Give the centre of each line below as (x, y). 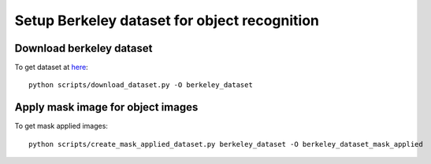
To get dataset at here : (51, 67)
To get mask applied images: (61, 126)
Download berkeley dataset (84, 48)
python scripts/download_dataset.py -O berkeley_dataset (141, 85)
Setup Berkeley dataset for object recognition (167, 20)
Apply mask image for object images (106, 107)
